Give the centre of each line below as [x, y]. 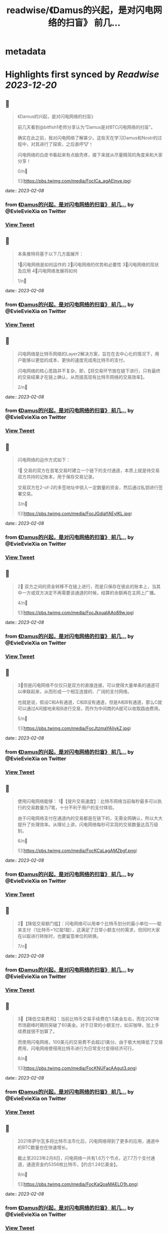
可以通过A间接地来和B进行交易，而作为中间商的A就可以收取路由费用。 [90, 709]
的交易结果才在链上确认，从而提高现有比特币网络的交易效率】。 [82, 377]
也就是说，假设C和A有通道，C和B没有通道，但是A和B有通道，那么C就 [90, 702]
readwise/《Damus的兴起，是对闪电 [80, 10]
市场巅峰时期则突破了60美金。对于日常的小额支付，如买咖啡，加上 [86, 1025]
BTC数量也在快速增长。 [46, 1147]
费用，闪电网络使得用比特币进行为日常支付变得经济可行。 [77, 1048]
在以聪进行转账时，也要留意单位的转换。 [59, 936]
